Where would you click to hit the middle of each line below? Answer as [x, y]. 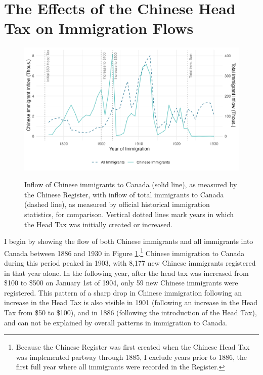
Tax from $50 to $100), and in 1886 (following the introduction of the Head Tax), [130, 312]
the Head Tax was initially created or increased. [99, 224]
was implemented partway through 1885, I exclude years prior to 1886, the [131, 357]
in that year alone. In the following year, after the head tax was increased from [126, 273]
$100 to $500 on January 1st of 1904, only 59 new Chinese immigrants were [121, 283]
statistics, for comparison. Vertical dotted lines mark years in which [129, 214]
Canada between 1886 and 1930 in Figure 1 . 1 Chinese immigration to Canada [124, 252]
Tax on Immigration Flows [99, 28]
